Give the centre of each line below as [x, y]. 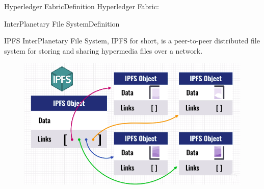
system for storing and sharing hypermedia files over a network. [103, 50]
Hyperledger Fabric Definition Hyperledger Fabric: [82, 6]
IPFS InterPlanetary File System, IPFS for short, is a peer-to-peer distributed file [132, 41]
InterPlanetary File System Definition [62, 23]
